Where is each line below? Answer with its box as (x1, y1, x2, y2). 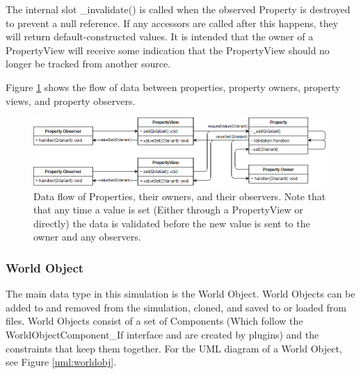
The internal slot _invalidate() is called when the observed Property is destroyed (6, 2, 351, 16)
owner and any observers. (33, 229, 141, 244)
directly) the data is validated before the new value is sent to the (33, 216, 310, 230)
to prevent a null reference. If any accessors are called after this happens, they (6, 15, 339, 30)
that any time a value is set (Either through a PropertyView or (33, 202, 303, 217)
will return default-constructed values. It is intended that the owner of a (6, 29, 314, 44)
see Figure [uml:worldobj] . (6, 355, 117, 369)
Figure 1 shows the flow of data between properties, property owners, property (6, 79, 341, 94)
